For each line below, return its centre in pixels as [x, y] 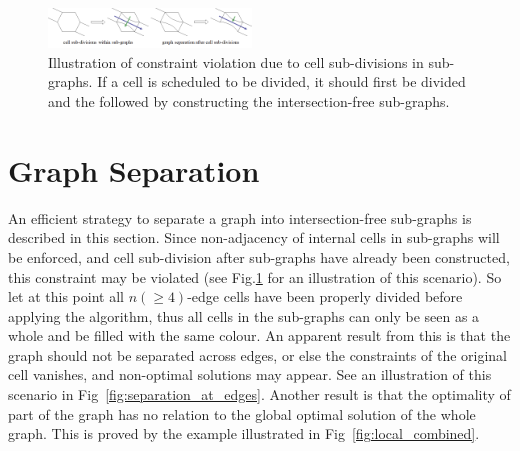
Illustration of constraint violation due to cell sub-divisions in [236, 61]
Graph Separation [134, 169]
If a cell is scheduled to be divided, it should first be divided [281, 81]
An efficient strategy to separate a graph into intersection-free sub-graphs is [240, 217]
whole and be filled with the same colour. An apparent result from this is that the [259, 335]
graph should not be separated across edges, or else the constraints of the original [257, 354]
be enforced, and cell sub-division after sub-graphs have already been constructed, [259, 256]
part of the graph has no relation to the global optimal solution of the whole [242, 413]
